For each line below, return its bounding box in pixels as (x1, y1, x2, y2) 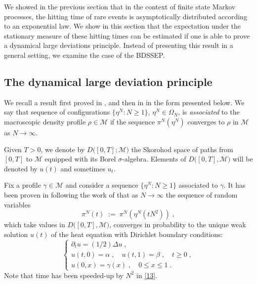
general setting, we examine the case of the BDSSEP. (4, 49, 165, 60)
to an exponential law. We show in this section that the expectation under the (4, 21, 241, 31)
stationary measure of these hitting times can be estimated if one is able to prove (4, 30, 250, 41)
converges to (187, 116, 225, 126)
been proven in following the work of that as (4, 189, 138, 200)
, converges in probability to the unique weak (109, 219, 246, 230)
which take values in (4, 219, 65, 230)
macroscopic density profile (4, 116, 86, 126)
